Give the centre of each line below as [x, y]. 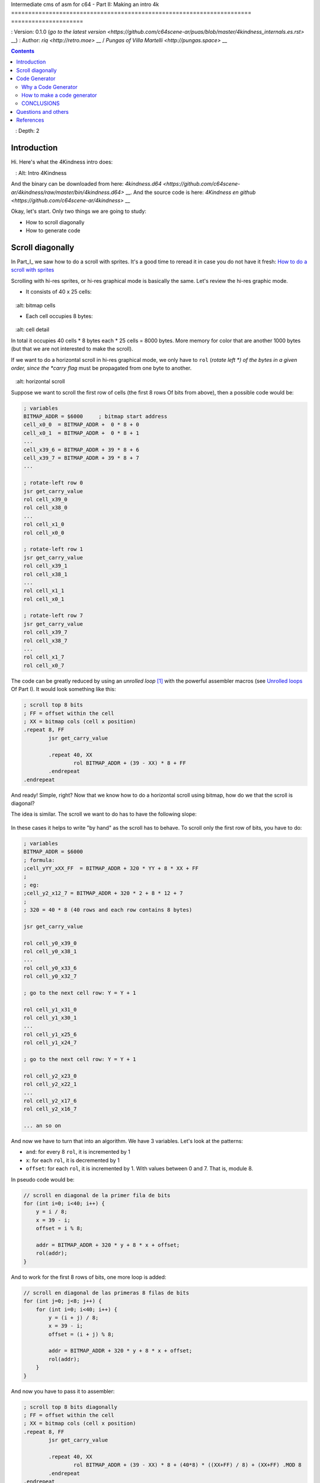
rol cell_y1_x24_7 [50, 1043]
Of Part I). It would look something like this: [63, 689]
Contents [23, 51]
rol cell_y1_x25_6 [50, 1034]
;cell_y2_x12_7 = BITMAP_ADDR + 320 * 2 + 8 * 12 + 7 [103, 893]
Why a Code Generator [50, 87]
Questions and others [43, 112]
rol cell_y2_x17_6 [50, 1101]
